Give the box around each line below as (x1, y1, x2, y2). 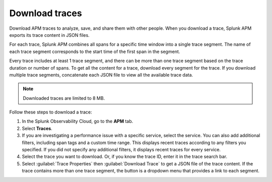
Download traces (9, 8, 83, 19)
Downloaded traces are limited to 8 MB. (23, 95, 105, 101)
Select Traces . (22, 125, 52, 131)
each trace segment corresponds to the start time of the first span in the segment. (9, 48, 180, 54)
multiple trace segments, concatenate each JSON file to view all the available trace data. (9, 72, 193, 78)
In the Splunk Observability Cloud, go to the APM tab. (22, 118, 133, 125)
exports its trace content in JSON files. (9, 32, 90, 38)
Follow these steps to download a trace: (9, 109, 93, 115)
